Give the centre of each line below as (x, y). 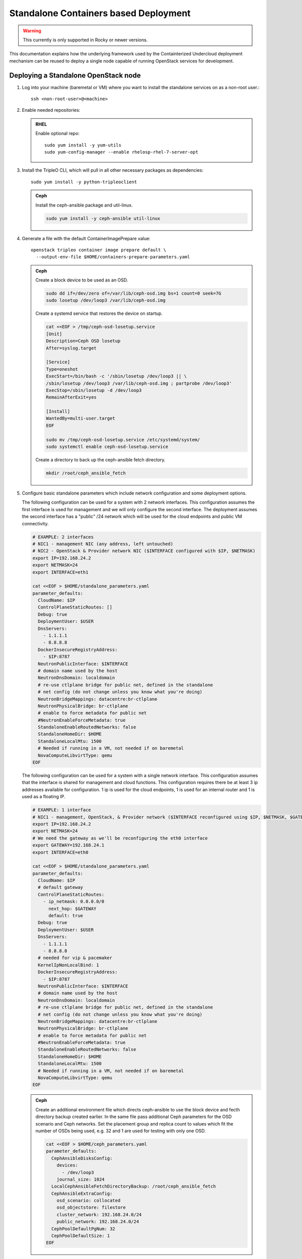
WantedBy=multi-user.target (81, 418)
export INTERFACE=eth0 (60, 852)
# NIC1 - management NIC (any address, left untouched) (103, 544)
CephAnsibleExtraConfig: (82, 1193)
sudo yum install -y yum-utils (83, 145)
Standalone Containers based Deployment (100, 13)
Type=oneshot (62, 369)
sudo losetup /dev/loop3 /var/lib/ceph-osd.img (106, 300)
